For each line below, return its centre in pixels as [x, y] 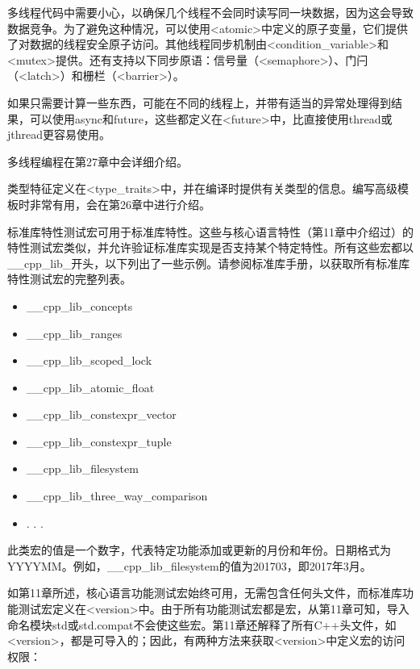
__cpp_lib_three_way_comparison [117, 496]
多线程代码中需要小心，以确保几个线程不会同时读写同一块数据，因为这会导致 [210, 12]
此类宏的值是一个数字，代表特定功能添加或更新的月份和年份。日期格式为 [199, 550]
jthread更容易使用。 [59, 134]
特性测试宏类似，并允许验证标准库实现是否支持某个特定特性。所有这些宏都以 [210, 247]
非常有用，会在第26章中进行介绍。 [120, 204]
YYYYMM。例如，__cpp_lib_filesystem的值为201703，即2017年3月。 [189, 565]
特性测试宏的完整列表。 [69, 279]
